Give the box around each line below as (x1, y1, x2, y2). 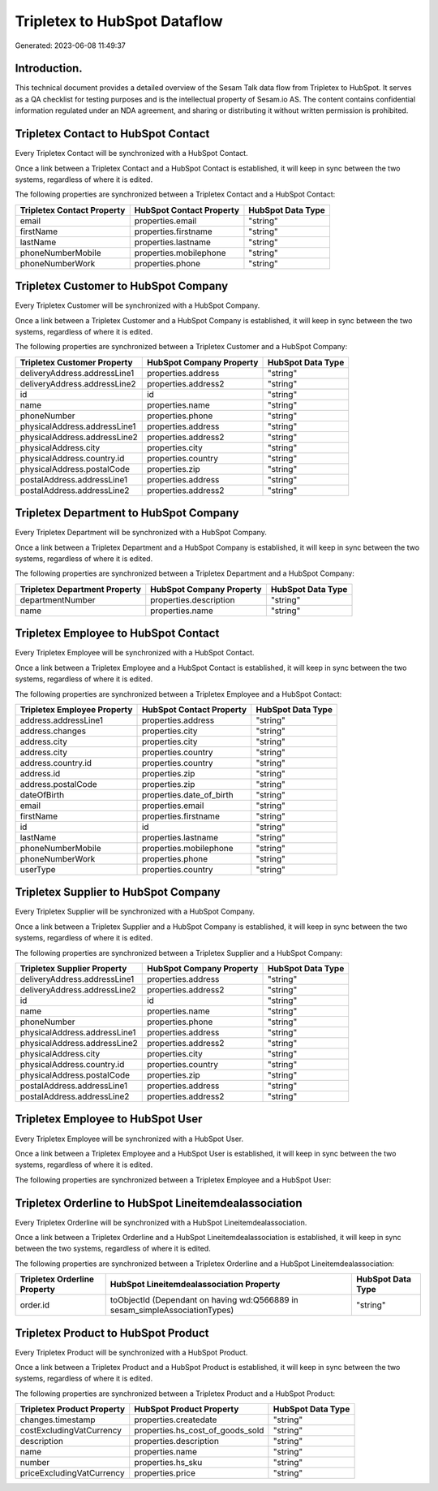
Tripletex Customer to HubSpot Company (15, 279, 229, 293)
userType (19, 863, 56, 875)
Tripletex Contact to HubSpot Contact (15, 127, 210, 141)
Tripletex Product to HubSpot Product (15, 1326, 209, 1340)
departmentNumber (19, 594, 97, 605)
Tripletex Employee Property (19, 703, 133, 715)
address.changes (19, 725, 87, 737)
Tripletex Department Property (19, 583, 142, 594)
